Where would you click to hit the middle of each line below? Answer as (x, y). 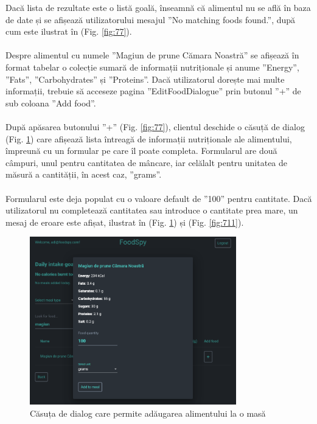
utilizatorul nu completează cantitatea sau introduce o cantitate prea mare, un (152, 210)
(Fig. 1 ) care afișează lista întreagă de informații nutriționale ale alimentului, (149, 138)
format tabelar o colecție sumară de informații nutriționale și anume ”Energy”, (152, 67)
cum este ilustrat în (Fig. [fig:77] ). (69, 31)
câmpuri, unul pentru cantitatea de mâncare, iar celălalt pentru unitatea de (147, 162)
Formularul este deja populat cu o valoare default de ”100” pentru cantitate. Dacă (159, 198)
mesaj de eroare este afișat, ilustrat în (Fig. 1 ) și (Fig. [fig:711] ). (125, 222)
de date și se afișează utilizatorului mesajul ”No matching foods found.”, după (151, 19)
